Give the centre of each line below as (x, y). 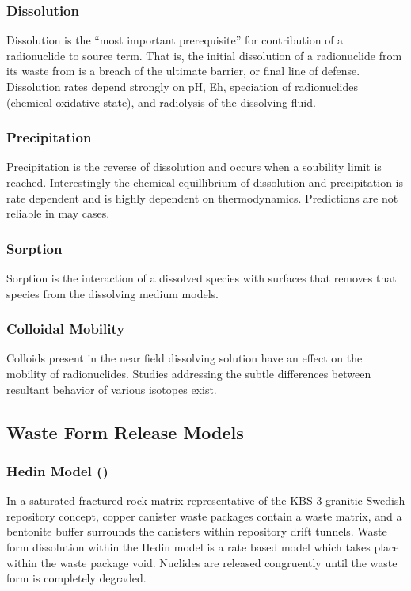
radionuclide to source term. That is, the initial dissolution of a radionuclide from (204, 55)
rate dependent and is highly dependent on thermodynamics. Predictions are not (202, 197)
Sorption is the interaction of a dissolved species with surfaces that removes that (202, 278)
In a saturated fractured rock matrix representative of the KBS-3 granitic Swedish (206, 500)
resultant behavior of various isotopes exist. (112, 389)
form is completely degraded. (76, 578)
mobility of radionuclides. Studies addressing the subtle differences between (189, 373)
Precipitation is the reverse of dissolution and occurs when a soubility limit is (194, 167)
